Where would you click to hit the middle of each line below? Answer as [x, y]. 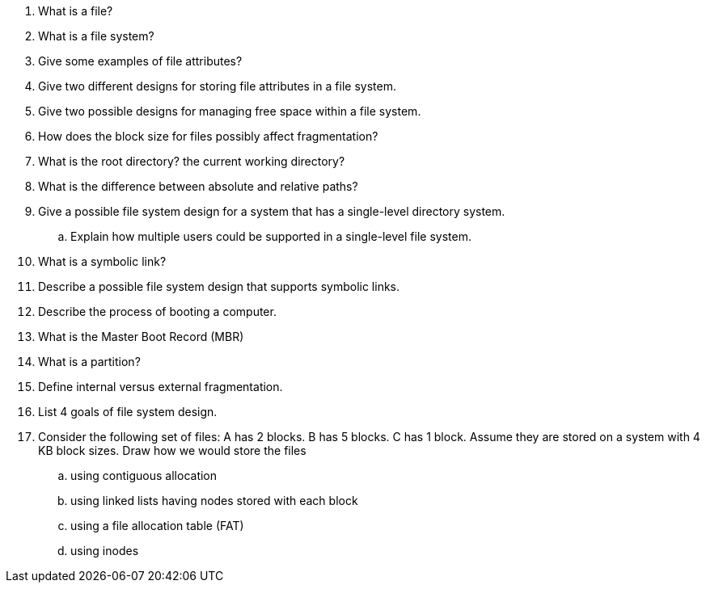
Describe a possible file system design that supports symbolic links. [219, 286]
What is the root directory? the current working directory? [192, 161]
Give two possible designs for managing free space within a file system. [230, 111]
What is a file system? [96, 36]
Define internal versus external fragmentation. [161, 387]
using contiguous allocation [144, 475]
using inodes [105, 551]
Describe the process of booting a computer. [157, 311]
